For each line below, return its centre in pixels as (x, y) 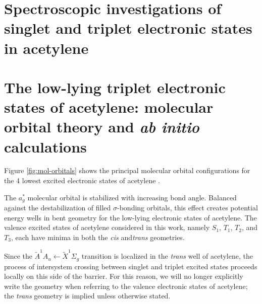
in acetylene (46, 48)
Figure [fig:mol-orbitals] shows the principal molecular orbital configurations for (127, 170)
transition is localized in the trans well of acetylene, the (167, 256)
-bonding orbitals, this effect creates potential (188, 208)
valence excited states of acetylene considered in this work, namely (107, 227)
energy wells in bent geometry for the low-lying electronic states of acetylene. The (130, 217)
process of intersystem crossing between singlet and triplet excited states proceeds (131, 266)
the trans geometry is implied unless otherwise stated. (87, 296)
